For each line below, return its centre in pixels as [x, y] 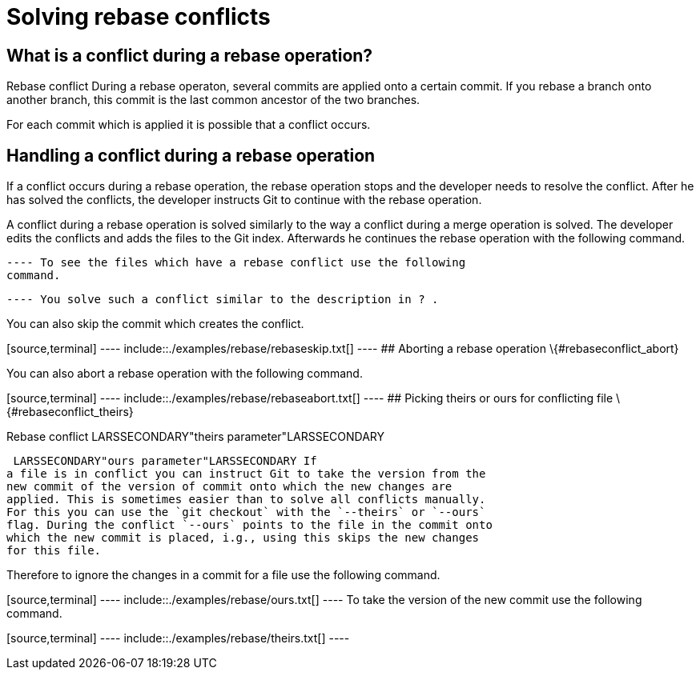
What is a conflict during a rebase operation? [190, 55]
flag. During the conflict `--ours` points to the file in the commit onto [249, 525]
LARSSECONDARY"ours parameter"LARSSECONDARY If [165, 461]
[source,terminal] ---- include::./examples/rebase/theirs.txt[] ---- [178, 638]
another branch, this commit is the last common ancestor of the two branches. [213, 100]
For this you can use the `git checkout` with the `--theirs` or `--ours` [246, 512]
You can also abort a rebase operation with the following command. [185, 374]
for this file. [54, 551]
